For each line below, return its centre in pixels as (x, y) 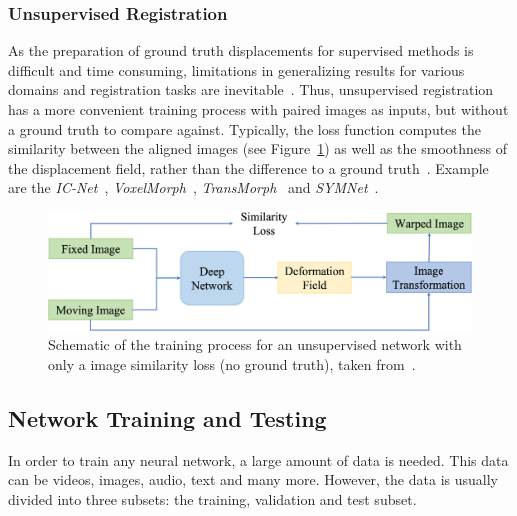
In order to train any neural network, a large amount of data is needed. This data (258, 459)
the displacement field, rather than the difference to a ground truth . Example (248, 167)
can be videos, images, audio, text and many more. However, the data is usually (253, 479)
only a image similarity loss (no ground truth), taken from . (232, 363)
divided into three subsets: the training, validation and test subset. (212, 498)
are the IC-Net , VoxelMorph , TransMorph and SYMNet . (193, 187)
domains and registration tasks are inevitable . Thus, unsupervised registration (251, 89)
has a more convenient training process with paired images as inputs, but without (258, 109)
